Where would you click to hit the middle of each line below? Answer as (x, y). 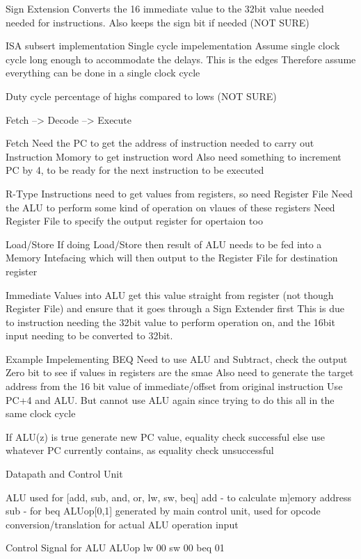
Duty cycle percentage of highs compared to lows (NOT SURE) (141, 96)
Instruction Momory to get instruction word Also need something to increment (174, 156)
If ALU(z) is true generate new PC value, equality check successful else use (165, 436)
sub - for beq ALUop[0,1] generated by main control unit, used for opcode (163, 511)
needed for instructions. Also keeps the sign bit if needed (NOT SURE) (158, 22)
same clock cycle (41, 413)
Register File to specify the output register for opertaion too (134, 221)
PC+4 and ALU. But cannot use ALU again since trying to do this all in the (170, 399)
